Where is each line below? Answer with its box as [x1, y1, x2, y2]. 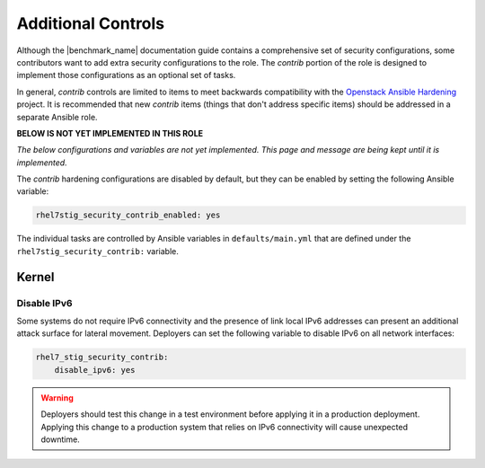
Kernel [16, 269, 55, 285]
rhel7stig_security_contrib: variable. [16, 245, 179, 256]
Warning [40, 392, 74, 403]
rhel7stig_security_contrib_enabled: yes [35, 210, 221, 220]
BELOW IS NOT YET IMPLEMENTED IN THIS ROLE [16, 128, 204, 138]
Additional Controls [16, 13, 165, 33]
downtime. [40, 434, 80, 445]
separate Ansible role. [16, 111, 98, 122]
